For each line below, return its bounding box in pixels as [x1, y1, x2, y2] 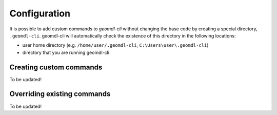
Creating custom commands [9, 63, 103, 71]
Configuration [9, 8, 71, 19]
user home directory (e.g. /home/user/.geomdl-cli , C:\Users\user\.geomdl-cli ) [22, 42, 209, 48]
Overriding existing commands [9, 90, 111, 99]
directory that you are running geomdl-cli [22, 49, 110, 55]
